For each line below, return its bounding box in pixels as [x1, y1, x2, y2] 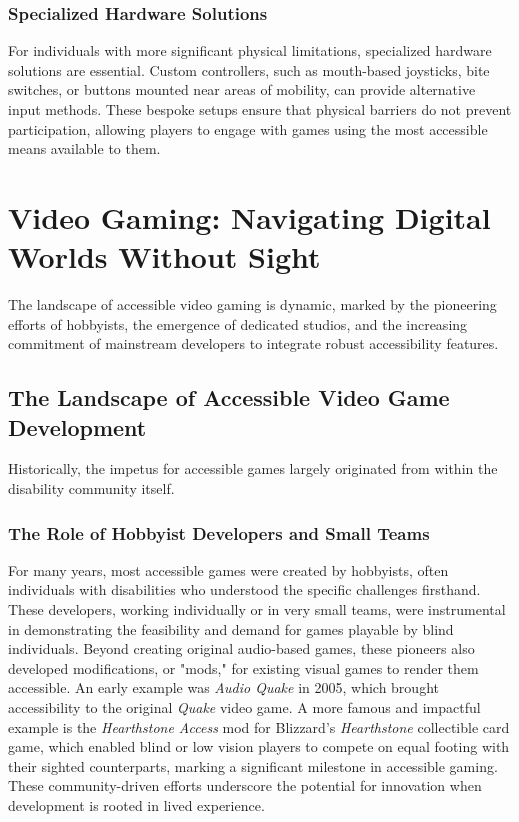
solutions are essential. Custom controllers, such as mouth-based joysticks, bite [8, 59, 490, 80]
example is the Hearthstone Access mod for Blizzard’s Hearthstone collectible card [8, 716, 510, 737]
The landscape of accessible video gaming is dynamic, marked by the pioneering [8, 294, 497, 315]
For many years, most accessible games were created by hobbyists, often [8, 559, 449, 580]
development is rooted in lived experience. [8, 795, 265, 815]
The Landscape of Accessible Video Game [8, 382, 450, 413]
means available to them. [8, 138, 161, 159]
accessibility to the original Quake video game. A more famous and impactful [8, 697, 481, 718]
